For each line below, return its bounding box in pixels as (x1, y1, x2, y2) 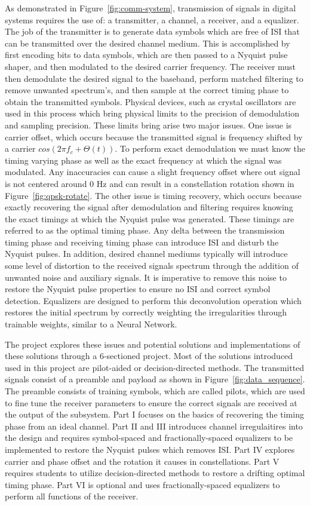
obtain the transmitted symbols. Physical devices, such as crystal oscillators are (5, 95, 296, 108)
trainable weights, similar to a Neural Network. (5, 318, 177, 330)
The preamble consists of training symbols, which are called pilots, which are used (5, 385, 305, 397)
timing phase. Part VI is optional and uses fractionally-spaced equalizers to (5, 478, 280, 490)
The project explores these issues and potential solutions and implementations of (5, 338, 300, 350)
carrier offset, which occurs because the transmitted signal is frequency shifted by (5, 130, 303, 143)
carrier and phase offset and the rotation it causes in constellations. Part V (5, 455, 280, 467)
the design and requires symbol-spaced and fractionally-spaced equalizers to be (5, 431, 293, 444)
